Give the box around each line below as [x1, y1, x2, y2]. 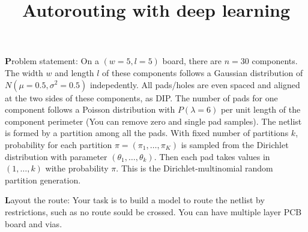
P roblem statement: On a [5, 55, 99, 67]
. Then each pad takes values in [154, 150, 270, 162]
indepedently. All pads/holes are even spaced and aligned [89, 78, 300, 91]
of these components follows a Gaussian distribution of [102, 66, 303, 79]
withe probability [45, 162, 109, 174]
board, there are [162, 55, 222, 67]
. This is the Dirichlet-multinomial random [116, 162, 273, 174]
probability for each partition [5, 138, 112, 150]
